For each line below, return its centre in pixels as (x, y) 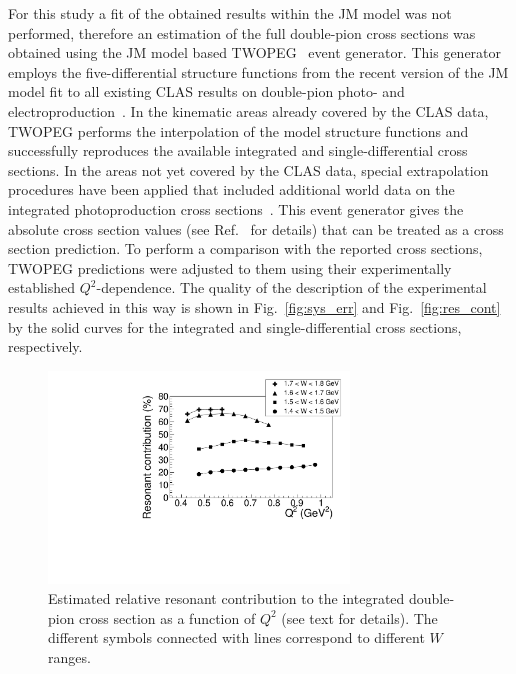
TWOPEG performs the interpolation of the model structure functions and (238, 130)
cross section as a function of (167, 617)
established (42, 287)
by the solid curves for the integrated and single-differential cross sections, (235, 326)
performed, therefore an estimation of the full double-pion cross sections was (242, 32)
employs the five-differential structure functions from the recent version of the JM (258, 71)
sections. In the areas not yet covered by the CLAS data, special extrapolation (248, 169)
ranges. (69, 656)
